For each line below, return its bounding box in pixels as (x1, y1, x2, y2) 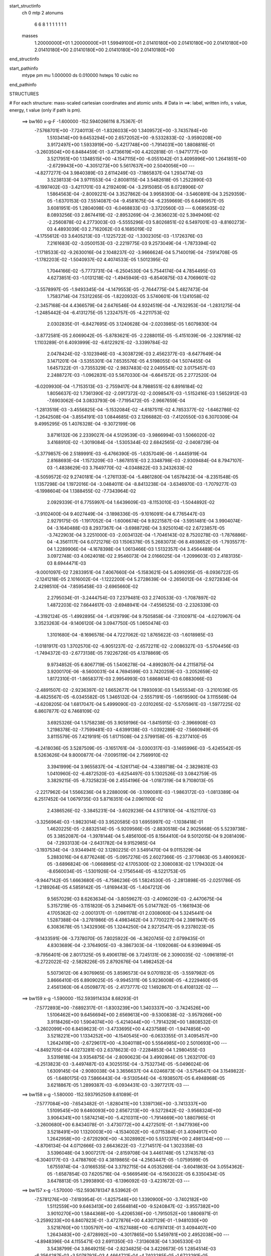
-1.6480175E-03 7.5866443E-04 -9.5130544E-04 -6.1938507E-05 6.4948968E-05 (53, 1075, 225, 1081)
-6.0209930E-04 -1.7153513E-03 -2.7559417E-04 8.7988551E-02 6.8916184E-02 (34, 383, 203, 389)
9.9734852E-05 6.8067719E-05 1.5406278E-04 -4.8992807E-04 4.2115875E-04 (47, 661, 214, 668)
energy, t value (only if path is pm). (9, 107, 81, 113)
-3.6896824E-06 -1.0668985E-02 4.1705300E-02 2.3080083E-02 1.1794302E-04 (53, 861, 223, 867)
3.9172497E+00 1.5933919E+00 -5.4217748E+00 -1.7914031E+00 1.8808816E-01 (47, 142, 215, 148)
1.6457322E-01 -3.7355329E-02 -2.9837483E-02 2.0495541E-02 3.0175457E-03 (47, 365, 215, 371)
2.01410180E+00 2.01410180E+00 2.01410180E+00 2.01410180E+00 (34, 47, 175, 53)
